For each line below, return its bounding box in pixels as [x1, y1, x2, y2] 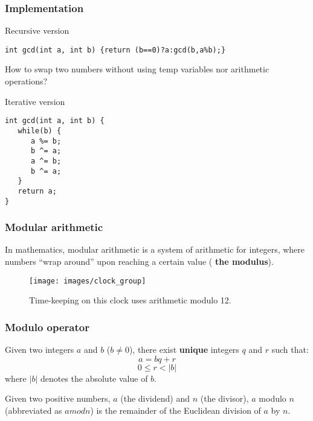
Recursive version [5, 24, 69, 37]
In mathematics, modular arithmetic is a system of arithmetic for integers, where [5, 243, 305, 256]
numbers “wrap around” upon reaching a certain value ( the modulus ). [5, 255, 274, 267]
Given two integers [5, 343, 74, 356]
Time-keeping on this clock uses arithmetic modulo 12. [29, 294, 231, 306]
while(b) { [18, 126, 62, 135]
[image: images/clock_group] [29, 276, 146, 285]
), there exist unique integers [129, 343, 239, 356]
